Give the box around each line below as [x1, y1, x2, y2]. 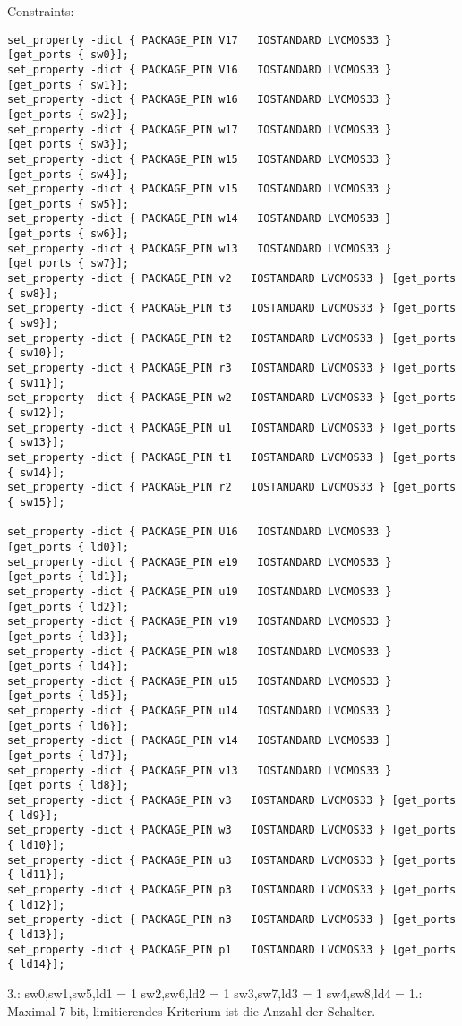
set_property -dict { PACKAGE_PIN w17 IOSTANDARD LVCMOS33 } [7, 123, 392, 136]
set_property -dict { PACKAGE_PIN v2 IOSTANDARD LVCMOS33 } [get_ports [7, 272, 457, 286]
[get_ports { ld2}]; [7, 600, 130, 613]
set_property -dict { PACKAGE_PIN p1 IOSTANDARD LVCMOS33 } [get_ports [7, 943, 457, 956]
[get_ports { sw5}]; [7, 197, 130, 210]
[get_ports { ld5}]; [7, 689, 130, 703]
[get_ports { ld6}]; [7, 719, 130, 732]
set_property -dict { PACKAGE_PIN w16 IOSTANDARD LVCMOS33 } [7, 93, 392, 107]
